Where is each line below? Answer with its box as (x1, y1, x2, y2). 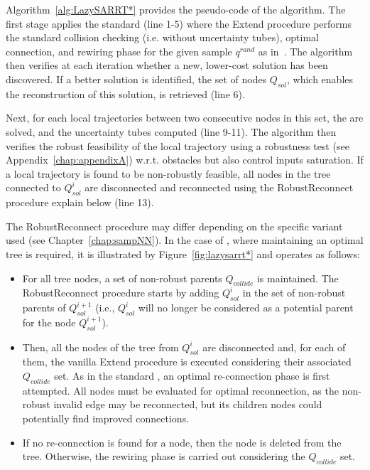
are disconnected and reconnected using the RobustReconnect (85, 180, 354, 195)
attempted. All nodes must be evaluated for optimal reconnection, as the (22, 383, 339, 397)
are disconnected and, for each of (202, 339, 346, 354)
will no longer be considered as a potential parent (138, 300, 354, 315)
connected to (6, 180, 61, 195)
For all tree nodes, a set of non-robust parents (22, 270, 222, 285)
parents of (22, 300, 66, 315)
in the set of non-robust (242, 285, 346, 300)
